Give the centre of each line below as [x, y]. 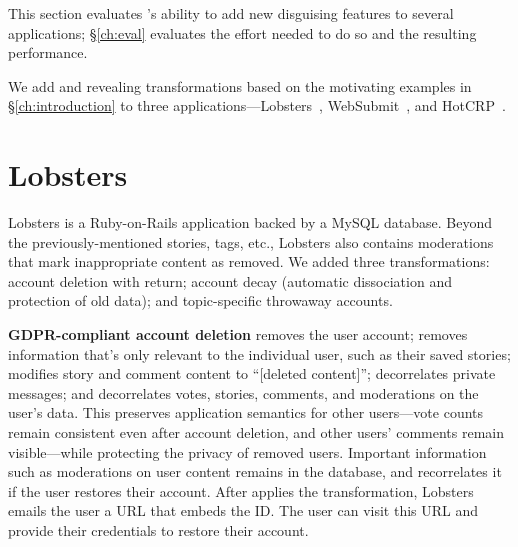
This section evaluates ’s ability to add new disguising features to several [231, 13]
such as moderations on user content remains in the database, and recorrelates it [255, 471]
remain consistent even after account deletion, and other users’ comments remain [256, 432]
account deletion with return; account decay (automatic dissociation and [230, 280]
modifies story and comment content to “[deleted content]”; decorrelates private [252, 373]
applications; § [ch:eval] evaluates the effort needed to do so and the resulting [242, 32]
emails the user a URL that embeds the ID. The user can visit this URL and [243, 510]
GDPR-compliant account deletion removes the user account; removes [238, 334]
